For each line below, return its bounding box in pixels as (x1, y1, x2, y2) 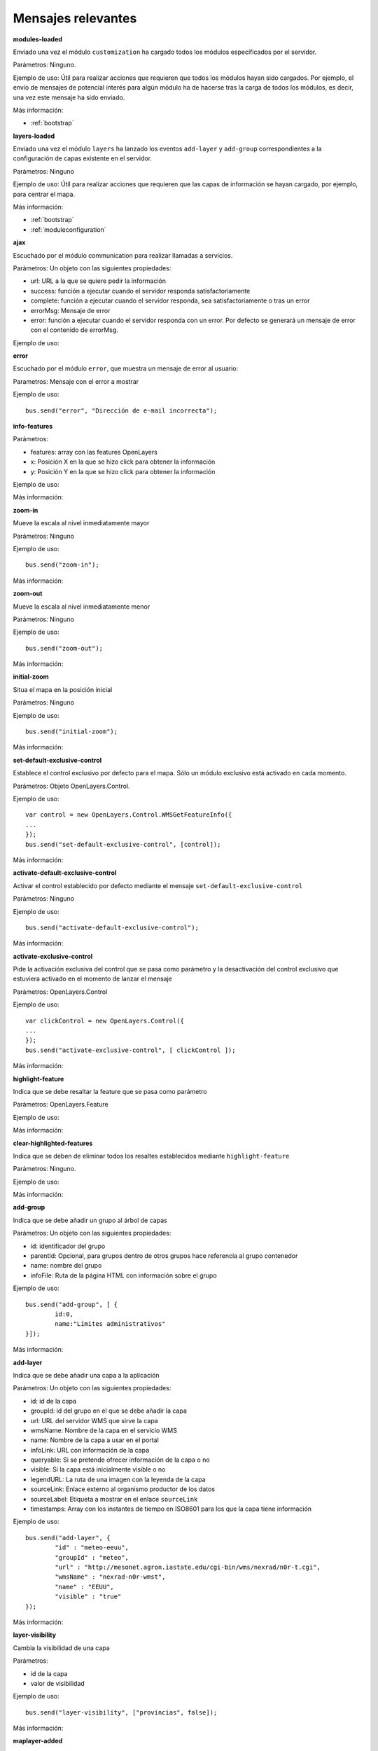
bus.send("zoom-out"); (25, 644, 104, 652)
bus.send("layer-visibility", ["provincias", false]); (25, 1708, 218, 1716)
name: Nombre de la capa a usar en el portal (30, 1436, 159, 1444)
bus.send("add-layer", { (25, 1534, 111, 1542)
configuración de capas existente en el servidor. (13, 154, 153, 162)
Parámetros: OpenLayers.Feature (13, 1100, 108, 1109)
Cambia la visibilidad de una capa (13, 1643, 110, 1652)
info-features (13, 422, 53, 431)
